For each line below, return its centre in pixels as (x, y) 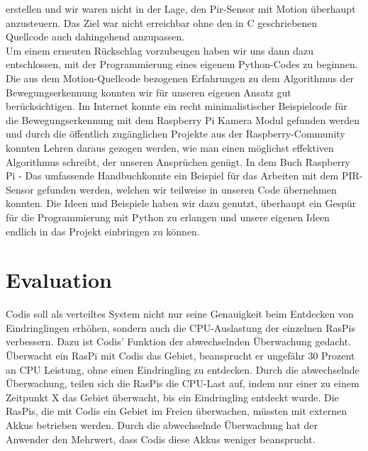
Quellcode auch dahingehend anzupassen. (95, 37)
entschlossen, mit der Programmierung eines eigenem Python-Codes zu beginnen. (182, 64)
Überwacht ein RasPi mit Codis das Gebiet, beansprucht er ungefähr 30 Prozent (180, 355)
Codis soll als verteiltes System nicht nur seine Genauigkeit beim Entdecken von (180, 314)
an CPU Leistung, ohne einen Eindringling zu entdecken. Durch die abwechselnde (183, 369)
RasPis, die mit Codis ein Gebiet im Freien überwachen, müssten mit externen (177, 411)
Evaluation (59, 280)
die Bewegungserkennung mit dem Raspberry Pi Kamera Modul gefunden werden (183, 119)
